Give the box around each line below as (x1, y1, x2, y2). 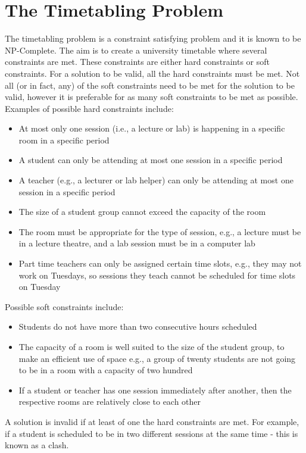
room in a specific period (18, 133, 110, 146)
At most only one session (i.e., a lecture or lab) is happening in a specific (18, 122, 285, 135)
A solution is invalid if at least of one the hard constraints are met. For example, (5, 415, 299, 427)
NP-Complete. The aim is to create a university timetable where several (5, 43, 267, 56)
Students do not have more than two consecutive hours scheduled (18, 320, 257, 333)
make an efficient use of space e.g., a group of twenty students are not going (18, 352, 296, 364)
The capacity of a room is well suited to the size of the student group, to (18, 340, 285, 352)
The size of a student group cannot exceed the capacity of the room (18, 205, 266, 218)
